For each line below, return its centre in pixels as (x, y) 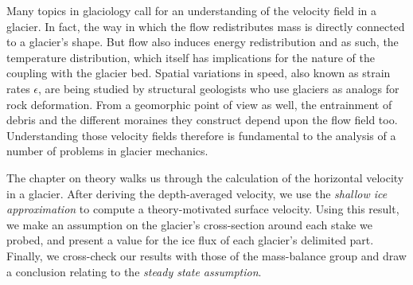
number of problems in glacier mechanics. (107, 151)
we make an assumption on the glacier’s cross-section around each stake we (189, 224)
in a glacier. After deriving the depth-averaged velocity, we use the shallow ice (197, 193)
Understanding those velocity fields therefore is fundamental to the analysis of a (201, 135)
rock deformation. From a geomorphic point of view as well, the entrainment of (199, 104)
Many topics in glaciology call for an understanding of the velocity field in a (191, 10)
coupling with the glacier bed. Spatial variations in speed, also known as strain (199, 73)
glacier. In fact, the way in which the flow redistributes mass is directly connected (206, 26)
